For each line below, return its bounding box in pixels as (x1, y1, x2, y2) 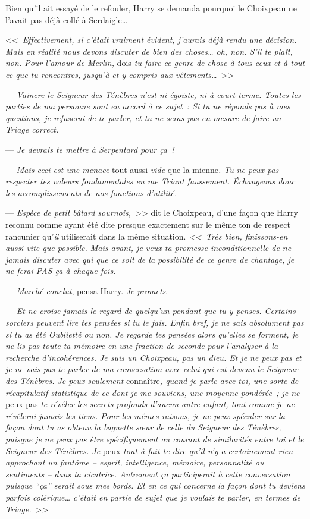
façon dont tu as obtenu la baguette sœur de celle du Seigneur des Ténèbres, (5, 421, 281, 433)
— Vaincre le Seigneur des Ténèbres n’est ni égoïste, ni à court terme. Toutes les (5, 88, 301, 100)
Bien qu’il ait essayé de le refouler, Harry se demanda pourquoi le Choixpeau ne (5, 2, 297, 14)
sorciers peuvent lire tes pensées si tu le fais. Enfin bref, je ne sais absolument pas (5, 316, 304, 329)
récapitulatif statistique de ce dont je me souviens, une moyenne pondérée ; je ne (5, 386, 300, 398)
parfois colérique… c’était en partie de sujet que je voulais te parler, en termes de (5, 490, 300, 503)
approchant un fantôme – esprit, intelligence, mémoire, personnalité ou (5, 456, 264, 468)
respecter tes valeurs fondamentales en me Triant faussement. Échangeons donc (5, 175, 295, 187)
